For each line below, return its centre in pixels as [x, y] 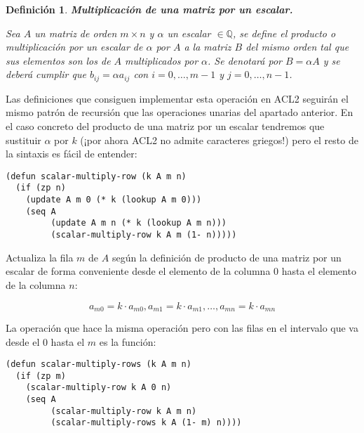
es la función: [128, 341]
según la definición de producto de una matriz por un [227, 257]
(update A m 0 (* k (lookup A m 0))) [114, 200]
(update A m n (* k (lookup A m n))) [139, 223]
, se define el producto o [284, 33]
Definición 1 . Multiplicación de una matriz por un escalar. [149, 9]
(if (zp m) [41, 376]
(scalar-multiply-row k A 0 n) [99, 388]
